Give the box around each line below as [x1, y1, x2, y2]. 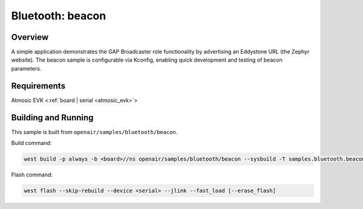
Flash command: [11, 171, 53, 178]
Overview [11, 32, 49, 42]
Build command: [11, 140, 52, 147]
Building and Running [11, 112, 94, 123]
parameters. [11, 65, 42, 72]
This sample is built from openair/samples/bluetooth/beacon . [11, 128, 178, 135]
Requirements [11, 80, 66, 91]
